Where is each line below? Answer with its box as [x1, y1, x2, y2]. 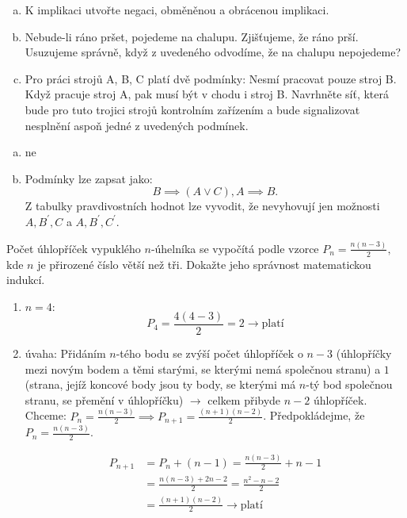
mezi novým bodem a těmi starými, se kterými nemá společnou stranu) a [25, 360, 381, 377]
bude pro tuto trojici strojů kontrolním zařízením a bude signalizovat [25, 101, 360, 117]
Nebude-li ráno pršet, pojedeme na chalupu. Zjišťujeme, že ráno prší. [25, 28, 359, 44]
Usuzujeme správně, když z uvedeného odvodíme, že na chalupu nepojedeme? [25, 44, 401, 60]
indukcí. [6, 271, 45, 288]
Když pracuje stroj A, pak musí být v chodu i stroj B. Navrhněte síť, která [25, 86, 390, 102]
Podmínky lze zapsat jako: [25, 170, 153, 186]
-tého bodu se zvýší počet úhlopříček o [116, 344, 303, 361]
